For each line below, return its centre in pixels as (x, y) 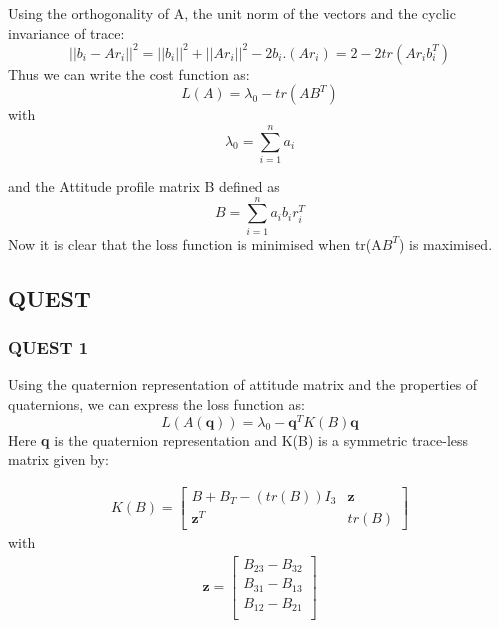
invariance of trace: (66, 32)
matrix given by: (58, 459)
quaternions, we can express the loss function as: (156, 403)
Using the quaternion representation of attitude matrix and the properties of (243, 384)
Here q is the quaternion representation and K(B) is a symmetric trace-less (238, 439)
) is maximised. (445, 243)
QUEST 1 (48, 347)
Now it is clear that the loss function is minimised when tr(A (195, 243)
